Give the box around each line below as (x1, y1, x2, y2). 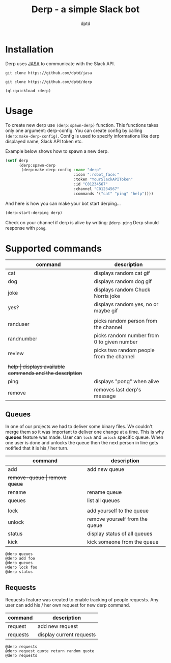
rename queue (87, 489, 122, 496)
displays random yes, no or (94, 301, 159, 308)
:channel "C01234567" (73, 186, 120, 192)
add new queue (87, 466, 125, 473)
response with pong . (5, 225, 47, 231)
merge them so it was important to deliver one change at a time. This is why (5, 429, 164, 435)
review (8, 350, 24, 357)
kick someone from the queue (87, 539, 159, 546)
